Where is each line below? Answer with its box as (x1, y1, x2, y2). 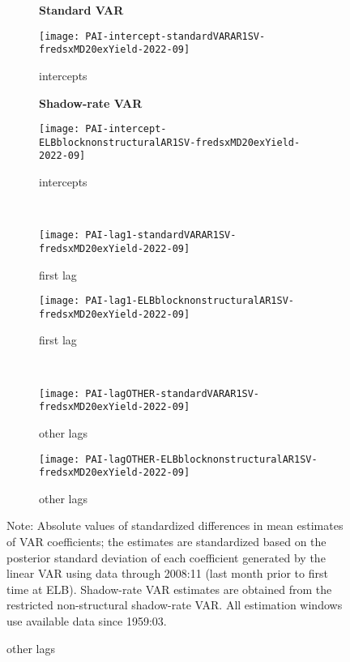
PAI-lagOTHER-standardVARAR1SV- (85, 387, 260, 399)
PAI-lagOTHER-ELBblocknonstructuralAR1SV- (85, 453, 318, 465)
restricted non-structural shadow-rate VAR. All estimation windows (6, 596, 343, 613)
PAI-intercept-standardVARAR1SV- (85, 30, 266, 42)
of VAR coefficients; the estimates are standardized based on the (6, 533, 327, 550)
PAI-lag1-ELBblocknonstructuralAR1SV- (85, 295, 294, 307)
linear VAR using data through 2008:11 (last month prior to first (6, 565, 328, 582)
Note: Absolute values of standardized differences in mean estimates (6, 517, 344, 534)
